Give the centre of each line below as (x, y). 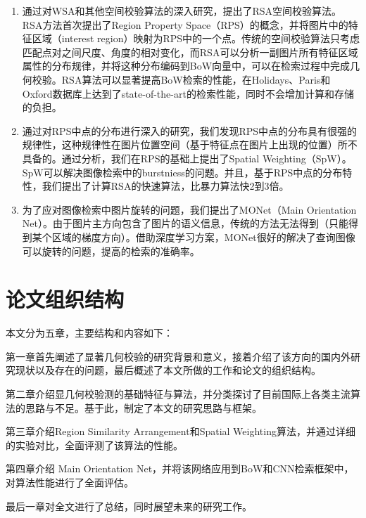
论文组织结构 (65, 299)
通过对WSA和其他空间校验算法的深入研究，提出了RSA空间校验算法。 (182, 11)
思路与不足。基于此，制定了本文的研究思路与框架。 (143, 407)
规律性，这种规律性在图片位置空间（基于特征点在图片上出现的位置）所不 (190, 144)
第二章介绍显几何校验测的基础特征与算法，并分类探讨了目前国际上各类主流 (178, 394)
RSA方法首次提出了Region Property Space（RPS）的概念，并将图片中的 (185, 24)
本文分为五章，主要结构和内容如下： (89, 333)
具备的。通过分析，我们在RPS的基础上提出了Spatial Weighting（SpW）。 (187, 158)
